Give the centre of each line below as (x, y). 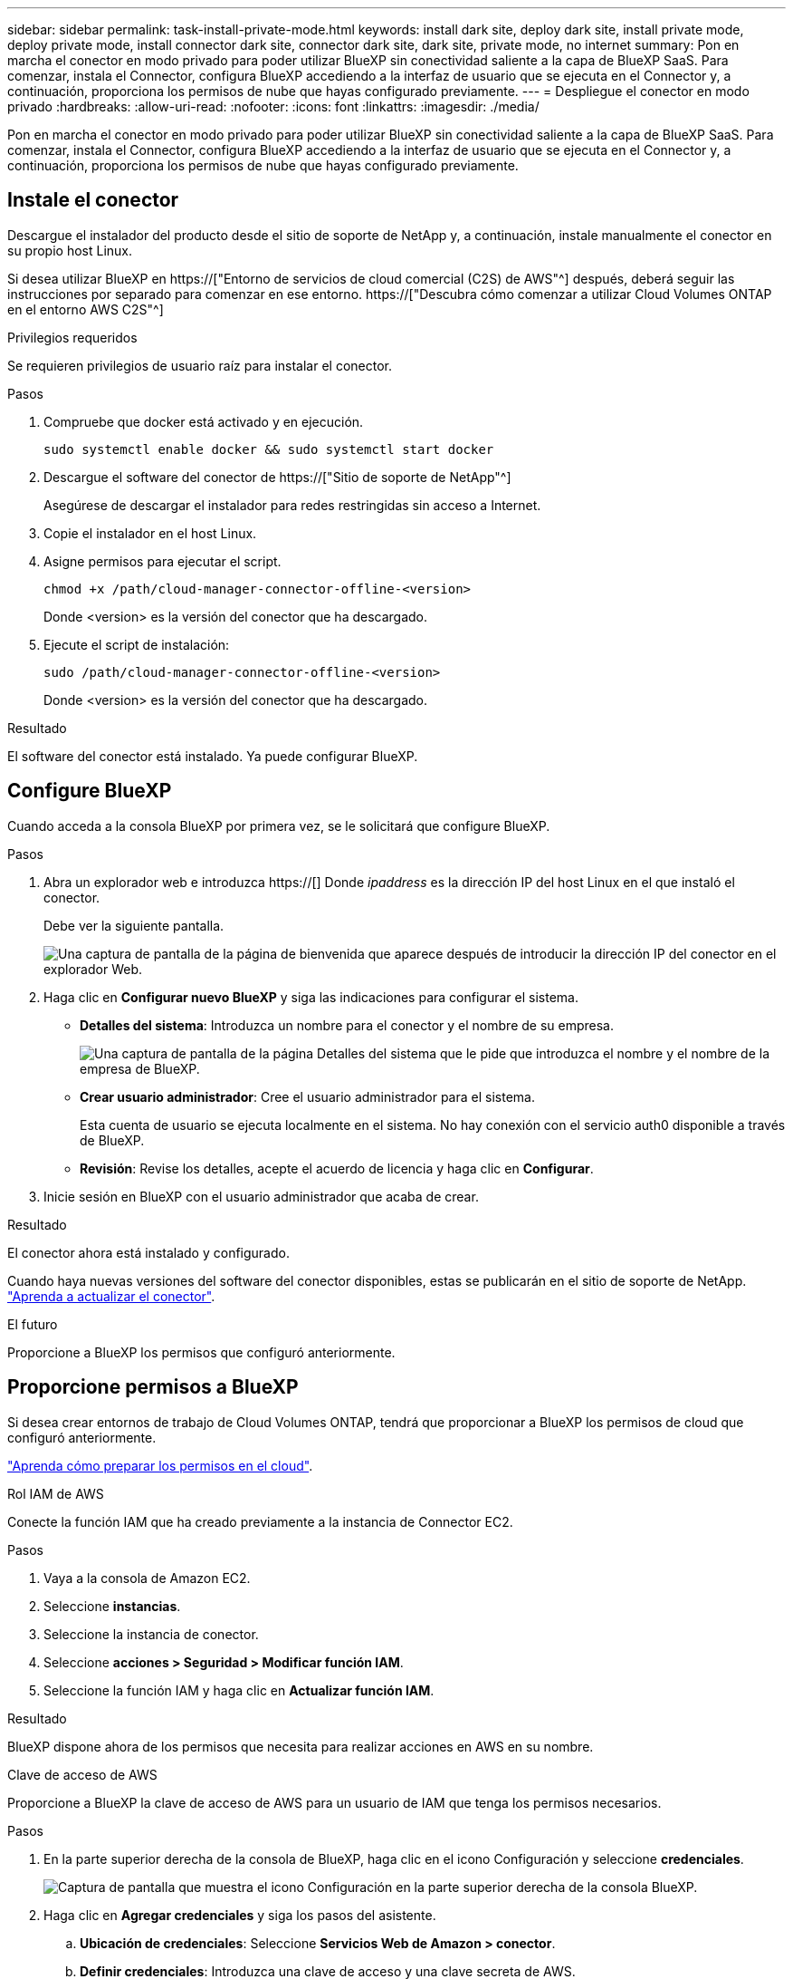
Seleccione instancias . (112, 1606)
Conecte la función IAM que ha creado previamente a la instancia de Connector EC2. (260, 1521)
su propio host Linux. (70, 250)
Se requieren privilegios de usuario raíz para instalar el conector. (200, 365)
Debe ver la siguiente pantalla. (134, 925)
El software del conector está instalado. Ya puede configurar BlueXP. (213, 756)
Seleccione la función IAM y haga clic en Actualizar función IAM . (239, 1690)
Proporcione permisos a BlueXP (153, 1387)
